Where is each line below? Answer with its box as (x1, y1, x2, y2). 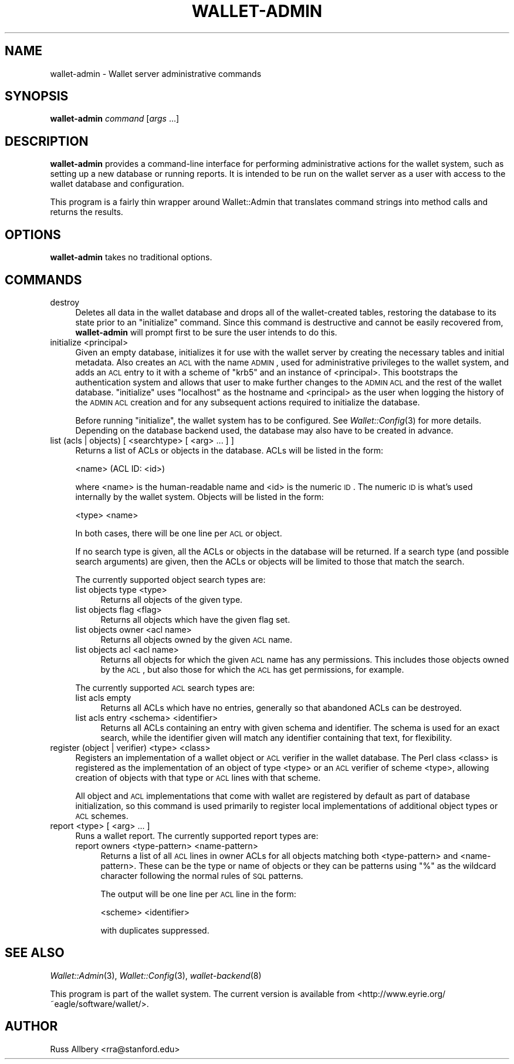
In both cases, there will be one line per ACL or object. (75, 528, 282, 538)
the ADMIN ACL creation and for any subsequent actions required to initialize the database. (75, 397, 420, 407)
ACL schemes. (75, 810, 128, 821)
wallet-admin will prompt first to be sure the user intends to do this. (75, 327, 337, 337)
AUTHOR (5, 1019, 58, 1034)
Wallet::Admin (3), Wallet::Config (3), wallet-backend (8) (50, 970, 262, 981)
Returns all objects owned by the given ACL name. (100, 634, 292, 645)
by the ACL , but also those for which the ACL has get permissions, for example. (100, 664, 404, 674)
